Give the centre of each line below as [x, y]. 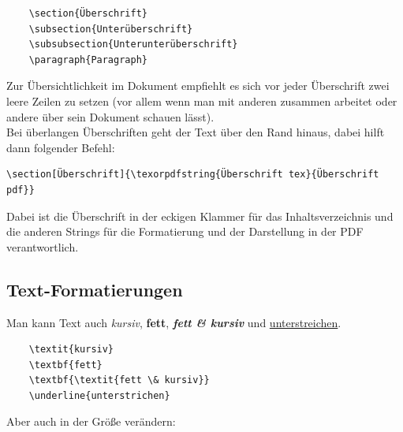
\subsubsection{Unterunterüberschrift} [133, 45]
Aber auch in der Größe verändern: [91, 421]
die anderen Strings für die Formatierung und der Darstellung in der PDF [185, 231]
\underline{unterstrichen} [99, 395]
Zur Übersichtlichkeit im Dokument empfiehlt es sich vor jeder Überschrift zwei [198, 86]
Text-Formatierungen [95, 289]
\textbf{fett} [65, 365]
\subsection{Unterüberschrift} [111, 29]
